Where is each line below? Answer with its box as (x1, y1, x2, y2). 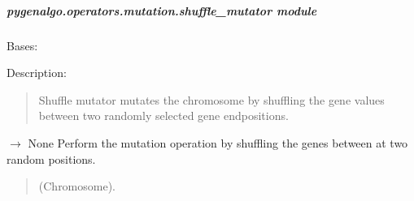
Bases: (7, 36, 38, 53)
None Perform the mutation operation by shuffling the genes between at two (28, 134, 408, 151)
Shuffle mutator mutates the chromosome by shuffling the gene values (38, 91, 385, 108)
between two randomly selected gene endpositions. (38, 107, 289, 124)
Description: (7, 64, 67, 81)
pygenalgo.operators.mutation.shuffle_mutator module (7, 2, 317, 19)
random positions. (7, 150, 96, 167)
